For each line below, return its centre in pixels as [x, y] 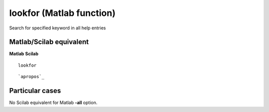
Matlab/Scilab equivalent [49, 42]
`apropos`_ [31, 77]
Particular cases [35, 91]
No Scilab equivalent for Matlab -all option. [53, 103]
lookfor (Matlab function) [62, 13]
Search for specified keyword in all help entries [58, 28]
